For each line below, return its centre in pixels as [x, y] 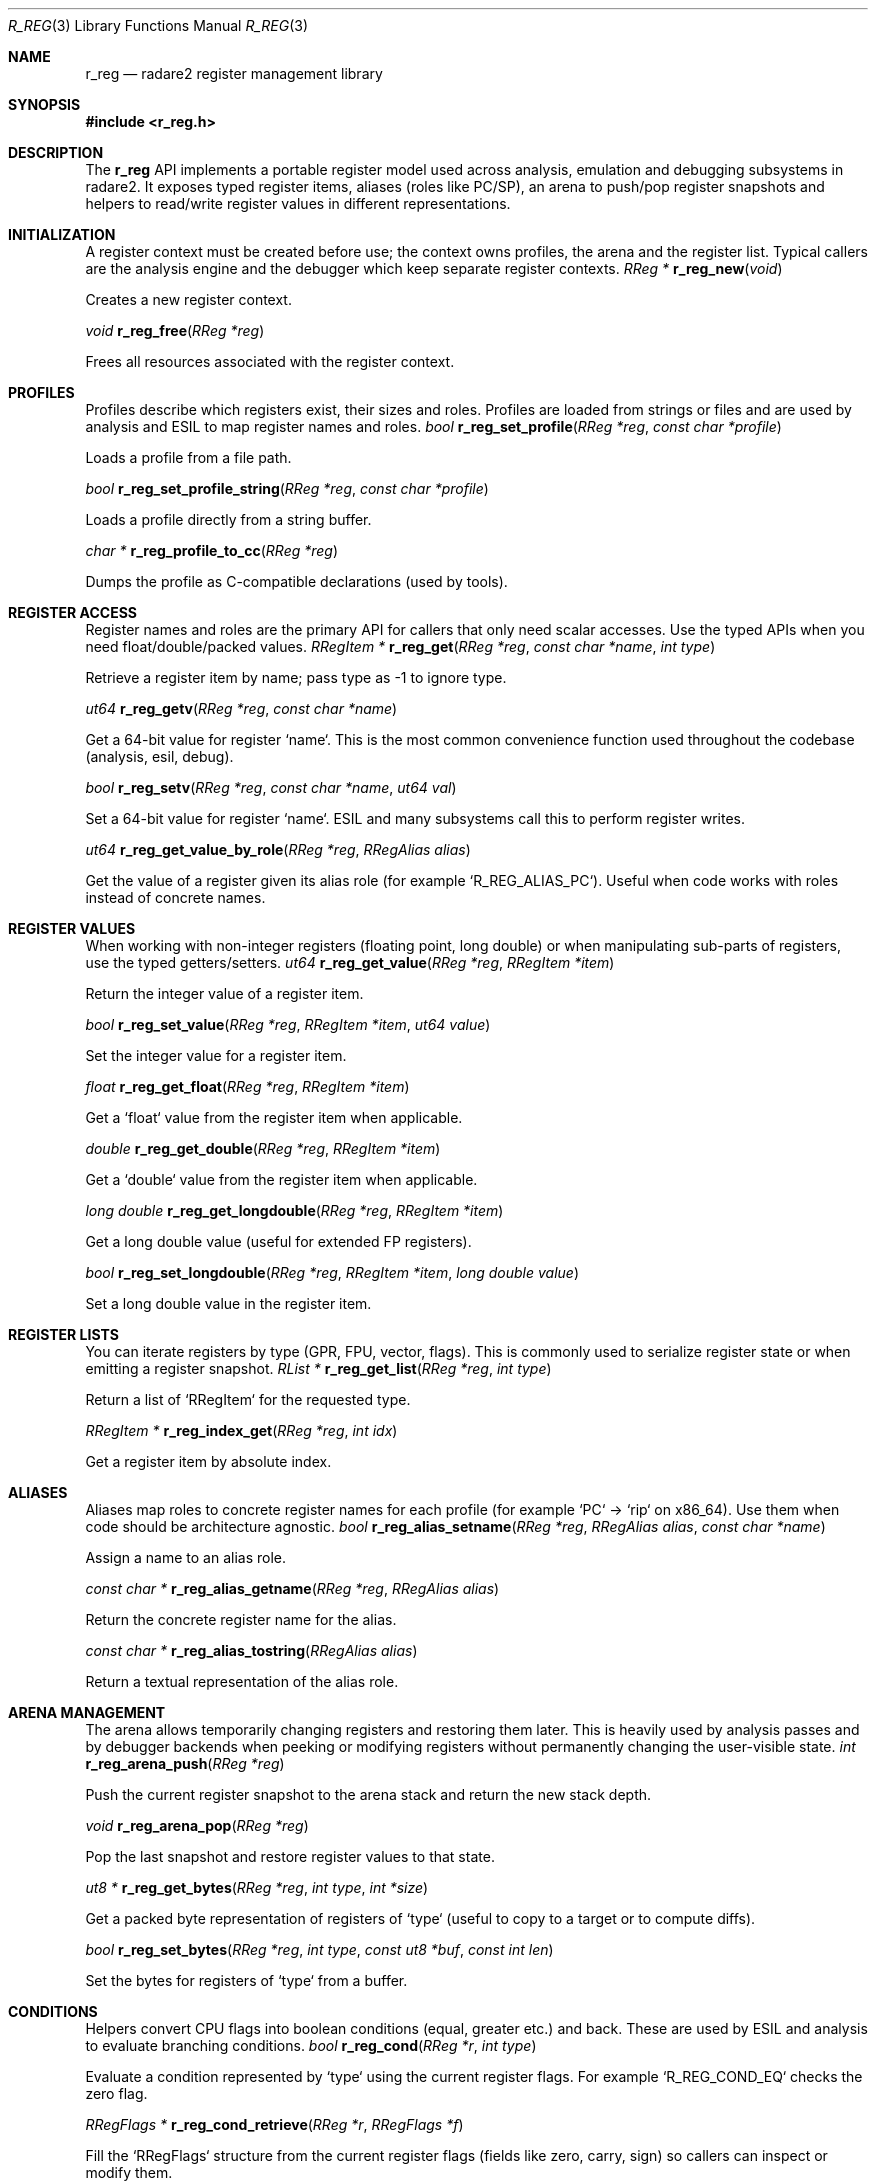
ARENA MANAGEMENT [87, 1712]
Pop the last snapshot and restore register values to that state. [290, 1856]
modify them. [129, 2172]
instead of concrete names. [175, 897]
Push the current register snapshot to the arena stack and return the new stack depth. [368, 1794]
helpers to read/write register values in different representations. [298, 203]
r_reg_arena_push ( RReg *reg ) [185, 1763]
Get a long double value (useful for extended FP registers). [278, 1241]
